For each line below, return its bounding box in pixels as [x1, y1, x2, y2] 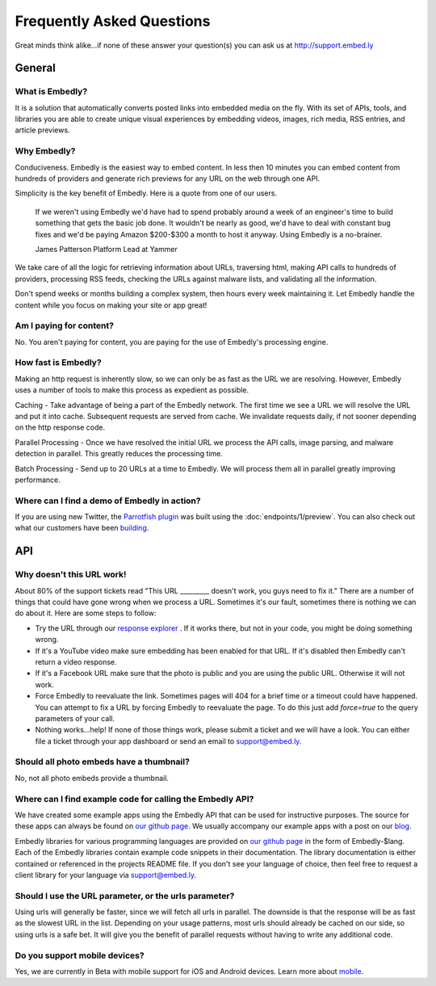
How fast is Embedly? [15, 357, 102, 368]
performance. [15, 475, 61, 485]
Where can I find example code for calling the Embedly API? [15, 793, 254, 804]
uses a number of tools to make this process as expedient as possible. [15, 385, 249, 395]
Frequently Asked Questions [15, 12, 211, 30]
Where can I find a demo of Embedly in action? [15, 495, 201, 506]
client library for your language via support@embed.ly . [15, 870, 197, 879]
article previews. [15, 125, 70, 135]
